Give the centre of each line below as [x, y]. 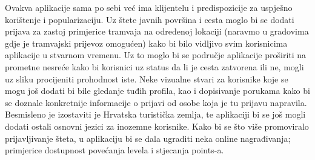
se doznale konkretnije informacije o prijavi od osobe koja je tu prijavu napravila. [156, 102]
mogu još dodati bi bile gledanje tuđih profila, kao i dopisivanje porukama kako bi [157, 91]
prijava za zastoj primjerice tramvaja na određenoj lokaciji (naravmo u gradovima [157, 31]
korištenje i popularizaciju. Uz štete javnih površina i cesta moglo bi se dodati [150, 19]
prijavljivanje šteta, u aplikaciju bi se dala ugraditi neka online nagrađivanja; [148, 138]
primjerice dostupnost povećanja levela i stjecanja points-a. [114, 150]
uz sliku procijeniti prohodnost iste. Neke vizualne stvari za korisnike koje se [147, 78]
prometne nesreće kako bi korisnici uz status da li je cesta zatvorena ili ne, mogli [154, 66]
